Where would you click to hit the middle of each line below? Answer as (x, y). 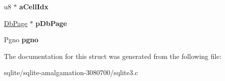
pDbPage (51, 23)
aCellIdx (34, 6)
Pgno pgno (21, 40)
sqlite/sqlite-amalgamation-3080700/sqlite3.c (71, 72)
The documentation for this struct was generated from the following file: (113, 56)
